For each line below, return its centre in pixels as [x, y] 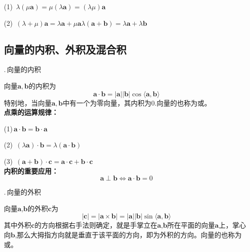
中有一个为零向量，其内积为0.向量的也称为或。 [137, 102]
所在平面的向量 [191, 225]
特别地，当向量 [28, 102]
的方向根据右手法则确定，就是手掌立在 [96, 225]
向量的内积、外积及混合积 [65, 49]
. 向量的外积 [23, 192]
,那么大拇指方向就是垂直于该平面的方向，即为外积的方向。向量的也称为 [128, 234]
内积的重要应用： [31, 171]
